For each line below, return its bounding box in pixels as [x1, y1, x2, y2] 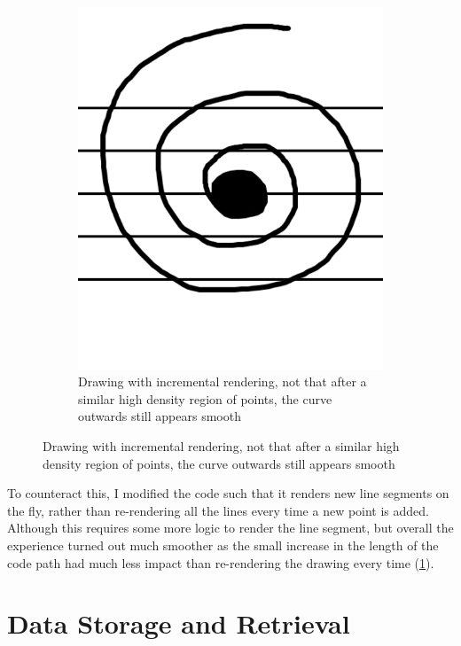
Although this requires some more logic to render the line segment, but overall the [7, 518, 454, 537]
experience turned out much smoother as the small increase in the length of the [7, 536, 439, 555]
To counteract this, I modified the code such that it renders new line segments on [7, 484, 449, 502]
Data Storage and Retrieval [7, 605, 350, 642]
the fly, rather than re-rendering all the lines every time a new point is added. [7, 501, 430, 519]
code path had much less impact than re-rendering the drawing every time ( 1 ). [7, 553, 434, 572]
